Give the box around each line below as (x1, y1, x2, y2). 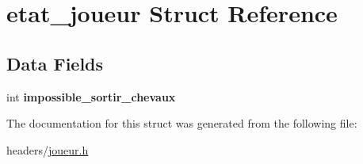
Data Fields (6, 51, 104, 75)
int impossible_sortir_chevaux (6, 88, 176, 105)
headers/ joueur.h (6, 141, 89, 158)
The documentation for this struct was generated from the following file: (6, 115, 357, 132)
